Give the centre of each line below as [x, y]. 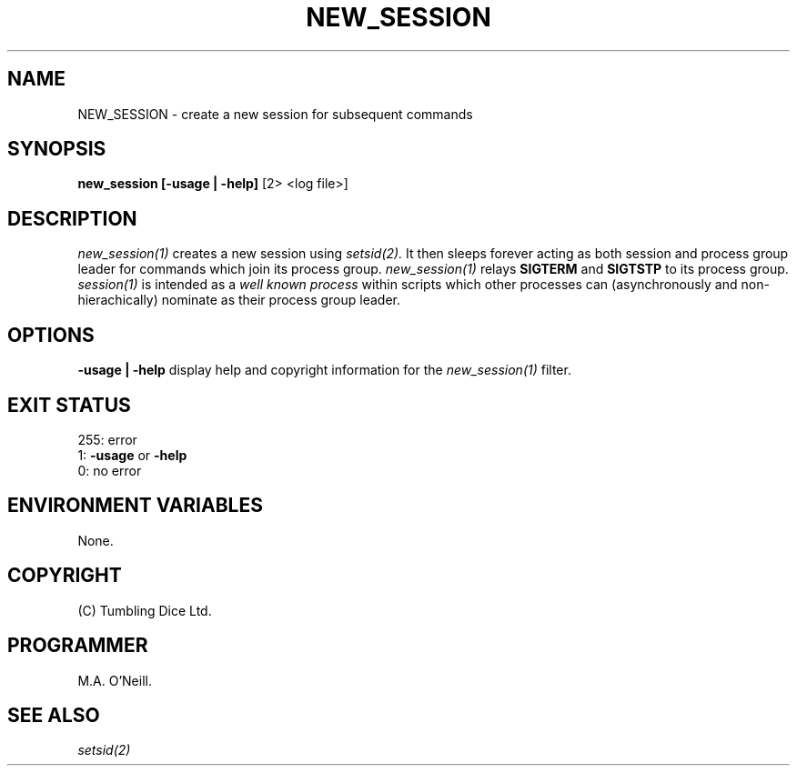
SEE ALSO [54, 715]
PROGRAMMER [78, 646]
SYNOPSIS [57, 149]
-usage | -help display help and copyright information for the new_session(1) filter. [324, 370]
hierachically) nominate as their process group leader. [239, 300]
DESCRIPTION [72, 218]
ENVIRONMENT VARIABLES [135, 506]
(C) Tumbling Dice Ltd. [145, 610]
